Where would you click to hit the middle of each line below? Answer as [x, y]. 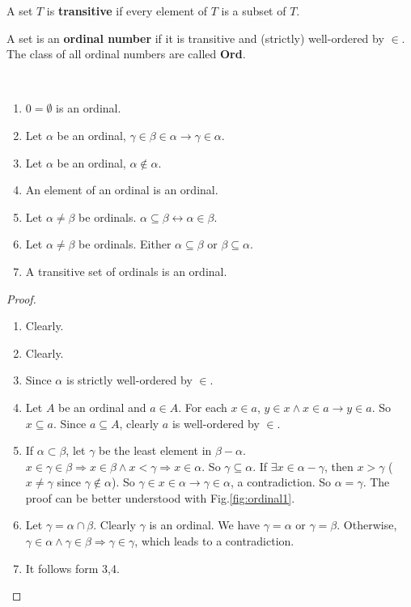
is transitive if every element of [127, 11]
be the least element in [155, 450]
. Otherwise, [367, 525]
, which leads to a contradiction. [214, 541]
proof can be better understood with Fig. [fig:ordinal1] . [160, 497]
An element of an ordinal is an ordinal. [122, 190]
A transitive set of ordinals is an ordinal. [126, 271]
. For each [203, 407]
